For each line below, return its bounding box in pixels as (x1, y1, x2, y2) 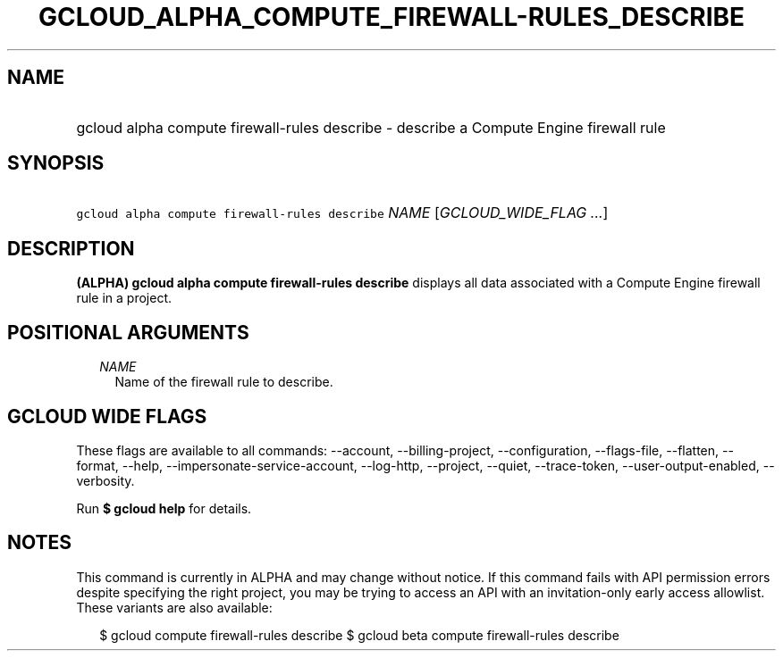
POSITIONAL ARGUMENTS (7, 321, 249, 344)
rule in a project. (76, 290, 172, 306)
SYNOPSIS (7, 152, 105, 175)
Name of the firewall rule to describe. (114, 374, 333, 390)
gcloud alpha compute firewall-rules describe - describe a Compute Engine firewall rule (76, 118, 666, 137)
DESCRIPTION (7, 237, 135, 260)
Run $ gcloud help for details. (76, 500, 252, 516)
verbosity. (76, 472, 135, 488)
